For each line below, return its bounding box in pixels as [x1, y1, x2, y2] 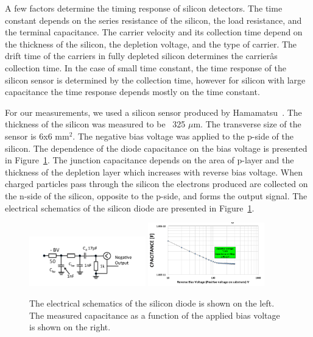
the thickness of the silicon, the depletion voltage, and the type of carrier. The [5, 37, 297, 50]
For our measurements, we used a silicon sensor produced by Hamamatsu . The [5, 105, 302, 118]
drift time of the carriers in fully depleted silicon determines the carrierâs [5, 49, 278, 62]
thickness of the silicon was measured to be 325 [5, 118, 186, 130]
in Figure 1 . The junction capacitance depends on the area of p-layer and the [5, 154, 294, 166]
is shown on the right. [29, 321, 111, 333]
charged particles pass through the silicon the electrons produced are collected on [5, 177, 308, 190]
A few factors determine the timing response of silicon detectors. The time [5, 2, 283, 14]
